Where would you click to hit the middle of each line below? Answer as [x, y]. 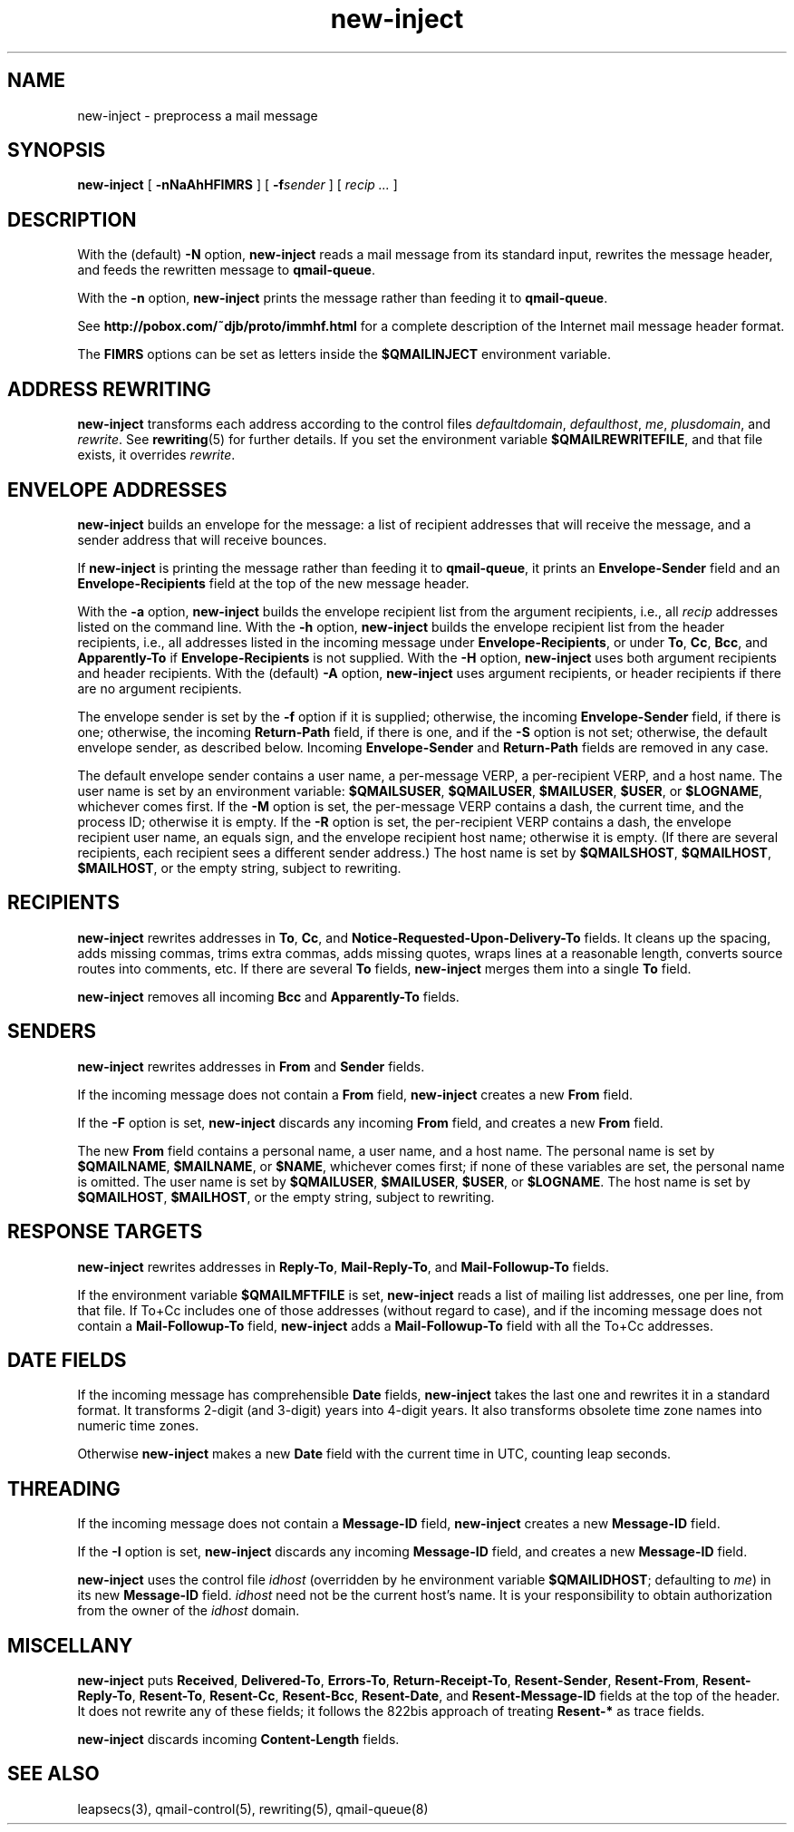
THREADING [64, 1488]
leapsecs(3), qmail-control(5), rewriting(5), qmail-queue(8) [253, 1808]
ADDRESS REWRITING [109, 389]
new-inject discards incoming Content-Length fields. [238, 1740]
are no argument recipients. [160, 688]
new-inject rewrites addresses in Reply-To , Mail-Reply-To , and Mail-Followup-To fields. [343, 1266]
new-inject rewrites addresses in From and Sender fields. [251, 1066]
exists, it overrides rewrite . [156, 455]
